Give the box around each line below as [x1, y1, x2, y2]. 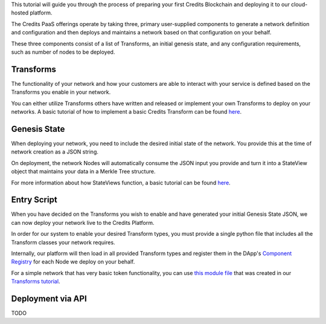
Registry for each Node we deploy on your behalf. [11, 258, 135, 265]
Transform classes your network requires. [11, 239, 115, 246]
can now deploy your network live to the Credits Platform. [11, 219, 155, 226]
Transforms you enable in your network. [11, 88, 111, 96]
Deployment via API [11, 293, 87, 303]
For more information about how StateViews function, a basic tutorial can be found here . [11, 179, 231, 186]
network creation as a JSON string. [11, 148, 99, 155]
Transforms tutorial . [11, 278, 60, 285]
